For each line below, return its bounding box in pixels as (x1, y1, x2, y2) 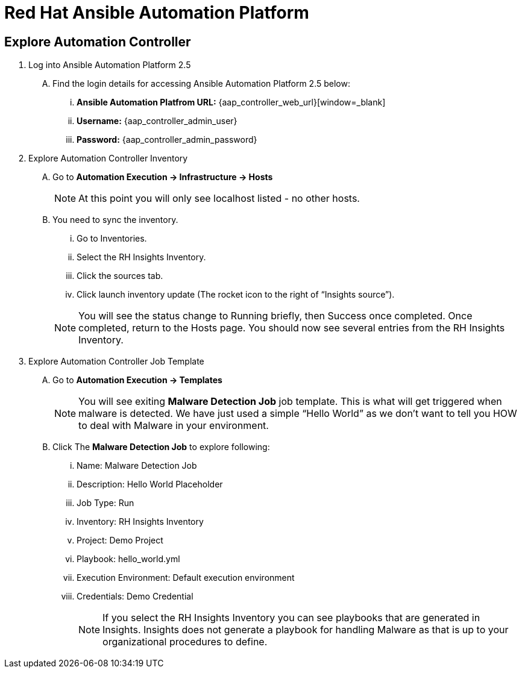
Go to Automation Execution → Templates (52, 375, 222, 386)
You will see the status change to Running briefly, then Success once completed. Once (78, 310, 473, 322)
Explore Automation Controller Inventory (28, 153, 188, 164)
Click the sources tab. (77, 271, 163, 281)
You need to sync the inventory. (52, 214, 178, 225)
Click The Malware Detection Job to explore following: (52, 442, 270, 452)
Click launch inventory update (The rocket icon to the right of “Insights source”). (77, 289, 395, 300)
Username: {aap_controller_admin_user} (77, 116, 237, 127)
